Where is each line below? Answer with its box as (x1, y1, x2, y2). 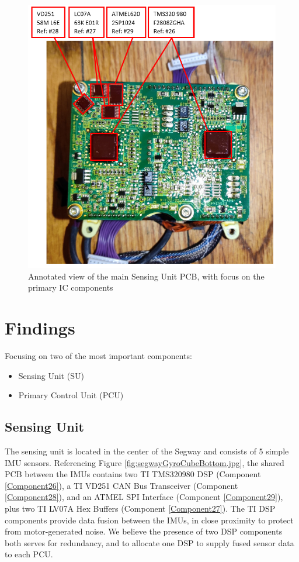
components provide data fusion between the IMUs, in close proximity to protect (5, 513, 294, 526)
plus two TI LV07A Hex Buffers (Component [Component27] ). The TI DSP (5, 502, 276, 514)
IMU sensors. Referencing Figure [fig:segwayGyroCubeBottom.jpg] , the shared (5, 456, 284, 468)
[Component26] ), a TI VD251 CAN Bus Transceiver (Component (5, 479, 238, 491)
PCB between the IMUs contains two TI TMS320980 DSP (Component (5, 468, 261, 480)
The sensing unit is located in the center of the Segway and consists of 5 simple (5, 444, 289, 457)
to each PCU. (5, 548, 53, 560)
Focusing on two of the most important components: (5, 349, 192, 361)
